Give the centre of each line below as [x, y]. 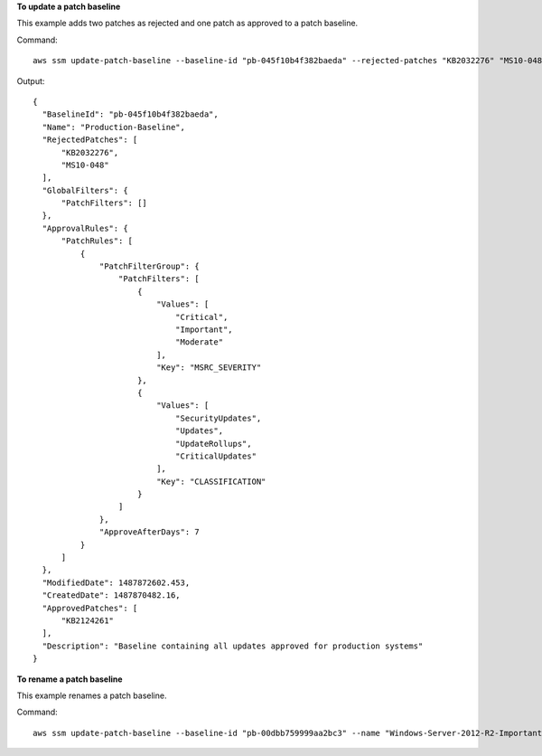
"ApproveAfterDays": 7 [150, 532]
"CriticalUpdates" [216, 456]
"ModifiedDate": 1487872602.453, [116, 582]
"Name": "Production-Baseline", [113, 127]
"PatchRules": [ [97, 241]
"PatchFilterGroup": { [150, 266]
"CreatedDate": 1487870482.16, [111, 595]
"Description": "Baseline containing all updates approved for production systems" [233, 646]
